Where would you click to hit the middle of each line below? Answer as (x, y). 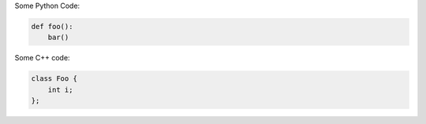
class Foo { (54, 79)
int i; (60, 89)
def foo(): (52, 26)
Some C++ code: (42, 58)
